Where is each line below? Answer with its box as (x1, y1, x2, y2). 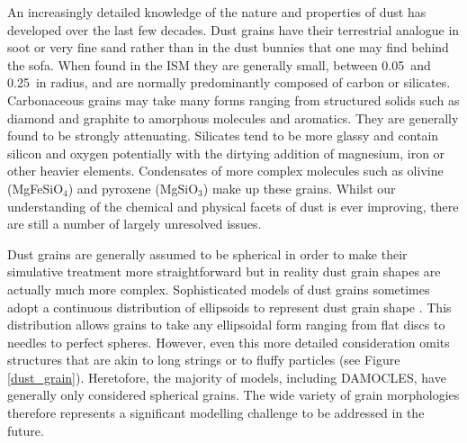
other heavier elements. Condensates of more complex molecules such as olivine (7, 161, 444, 180)
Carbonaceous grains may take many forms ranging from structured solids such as (7, 90, 460, 109)
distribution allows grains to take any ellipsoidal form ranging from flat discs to (7, 315, 445, 334)
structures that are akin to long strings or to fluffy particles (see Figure (7, 350, 400, 369)
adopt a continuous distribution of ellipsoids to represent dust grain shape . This (7, 297, 452, 316)
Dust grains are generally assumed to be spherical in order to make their (7, 244, 408, 263)
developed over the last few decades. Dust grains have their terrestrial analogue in (7, 20, 460, 39)
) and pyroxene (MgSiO (67, 178, 199, 197)
